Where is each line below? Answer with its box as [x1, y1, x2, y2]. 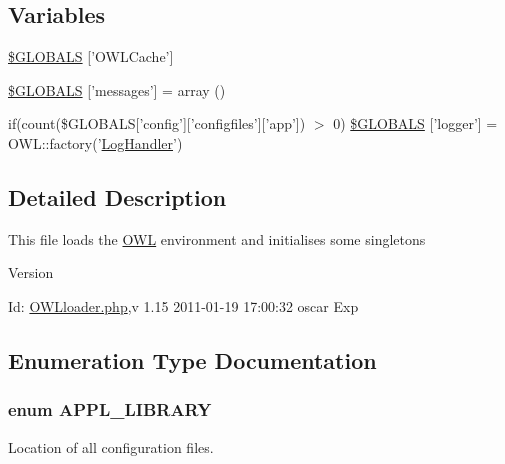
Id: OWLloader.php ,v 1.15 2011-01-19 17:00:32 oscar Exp [8, 295, 359, 316]
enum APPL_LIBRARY [8, 397, 212, 422]
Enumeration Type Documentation [8, 344, 377, 375]
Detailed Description [8, 181, 227, 212]
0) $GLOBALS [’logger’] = [333, 113, 498, 134]
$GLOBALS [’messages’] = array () [8, 79, 226, 100]
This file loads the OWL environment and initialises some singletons [8, 228, 426, 249]
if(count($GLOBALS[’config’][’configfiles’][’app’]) [8, 113, 306, 134]
